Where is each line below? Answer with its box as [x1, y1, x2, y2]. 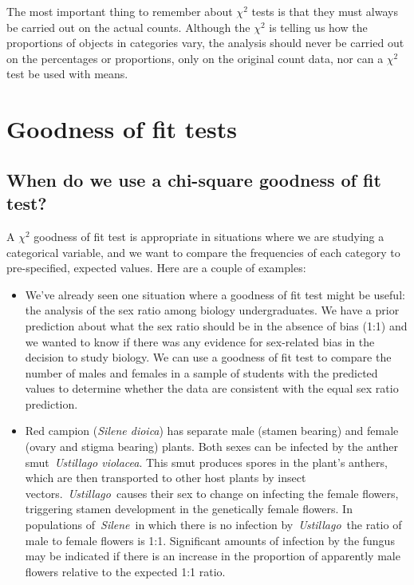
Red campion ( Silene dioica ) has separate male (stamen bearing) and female [25, 422, 399, 439]
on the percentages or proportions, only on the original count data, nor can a [6, 49, 384, 66]
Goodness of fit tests [6, 113, 237, 145]
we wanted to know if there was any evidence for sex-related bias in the [25, 333, 375, 350]
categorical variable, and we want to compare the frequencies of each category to [6, 243, 400, 260]
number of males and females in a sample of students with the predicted [25, 364, 378, 381]
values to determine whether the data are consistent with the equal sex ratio [25, 380, 399, 397]
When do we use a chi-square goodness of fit [6, 167, 381, 192]
